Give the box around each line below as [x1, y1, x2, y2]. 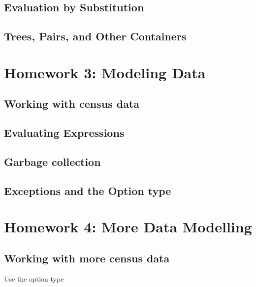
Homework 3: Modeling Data [4, 62, 206, 82]
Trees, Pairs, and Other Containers [4, 29, 187, 44]
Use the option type [4, 273, 64, 284]
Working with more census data [4, 250, 170, 265]
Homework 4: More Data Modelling [4, 217, 252, 237]
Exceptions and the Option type [4, 183, 171, 198]
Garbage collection [4, 154, 101, 169]
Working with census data [4, 96, 139, 111]
